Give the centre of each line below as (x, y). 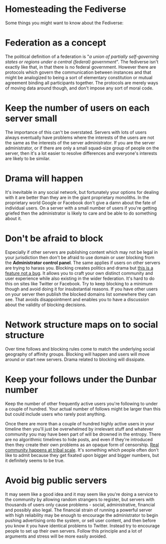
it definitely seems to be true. (35, 460)
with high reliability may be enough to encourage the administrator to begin (82, 515)
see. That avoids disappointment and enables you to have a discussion (77, 299)
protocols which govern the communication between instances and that (78, 72)
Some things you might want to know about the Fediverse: (64, 23)
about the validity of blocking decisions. (46, 305)
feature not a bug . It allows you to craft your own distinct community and (79, 273)
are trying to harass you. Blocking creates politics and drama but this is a (79, 268)
